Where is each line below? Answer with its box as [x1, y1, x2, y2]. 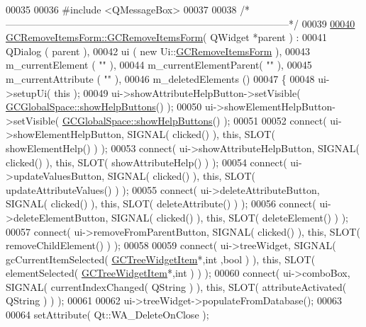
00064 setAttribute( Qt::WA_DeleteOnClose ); [6, 307, 209, 322]
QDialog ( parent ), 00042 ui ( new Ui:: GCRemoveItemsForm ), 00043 [6, 43, 310, 58]
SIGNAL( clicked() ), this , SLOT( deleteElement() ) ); [111, 210, 348, 224]
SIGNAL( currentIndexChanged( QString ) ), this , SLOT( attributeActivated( [6, 279, 347, 294]
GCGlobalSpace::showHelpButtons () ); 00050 [6, 99, 202, 114]
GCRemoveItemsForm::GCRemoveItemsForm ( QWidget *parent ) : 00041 [6, 30, 328, 45]
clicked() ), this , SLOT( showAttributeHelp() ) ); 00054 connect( [6, 154, 287, 169]
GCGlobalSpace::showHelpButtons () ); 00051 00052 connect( [62, 113, 327, 127]
